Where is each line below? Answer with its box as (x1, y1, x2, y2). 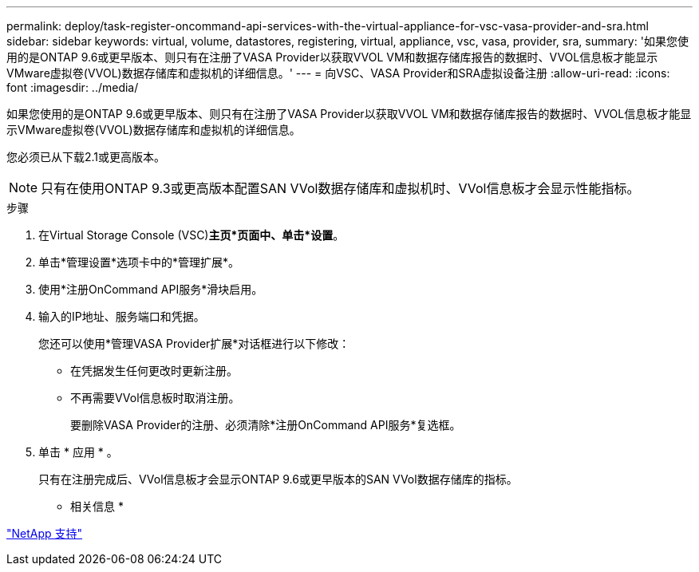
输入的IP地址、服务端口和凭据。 (38, 310, 205, 323)
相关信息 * (70, 499, 124, 513)
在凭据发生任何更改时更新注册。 (70, 364, 238, 377)
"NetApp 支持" (6, 527, 83, 540)
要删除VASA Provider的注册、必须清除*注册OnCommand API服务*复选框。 (70, 418, 461, 432)
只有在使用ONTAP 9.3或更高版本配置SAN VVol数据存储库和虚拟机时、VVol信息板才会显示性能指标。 (41, 180, 640, 196)
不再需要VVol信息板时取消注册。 (70, 391, 240, 404)
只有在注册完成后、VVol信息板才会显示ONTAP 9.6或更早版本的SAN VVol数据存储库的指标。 (38, 472, 518, 486)
